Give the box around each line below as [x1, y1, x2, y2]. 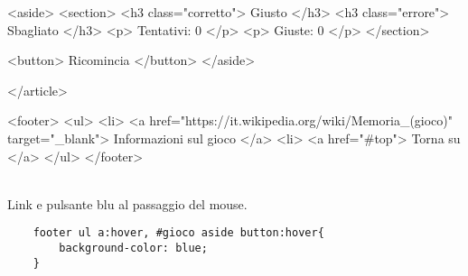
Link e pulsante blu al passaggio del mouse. [7, 194, 248, 213]
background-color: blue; [59, 242, 208, 254]
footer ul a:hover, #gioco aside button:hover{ [33, 226, 324, 240]
